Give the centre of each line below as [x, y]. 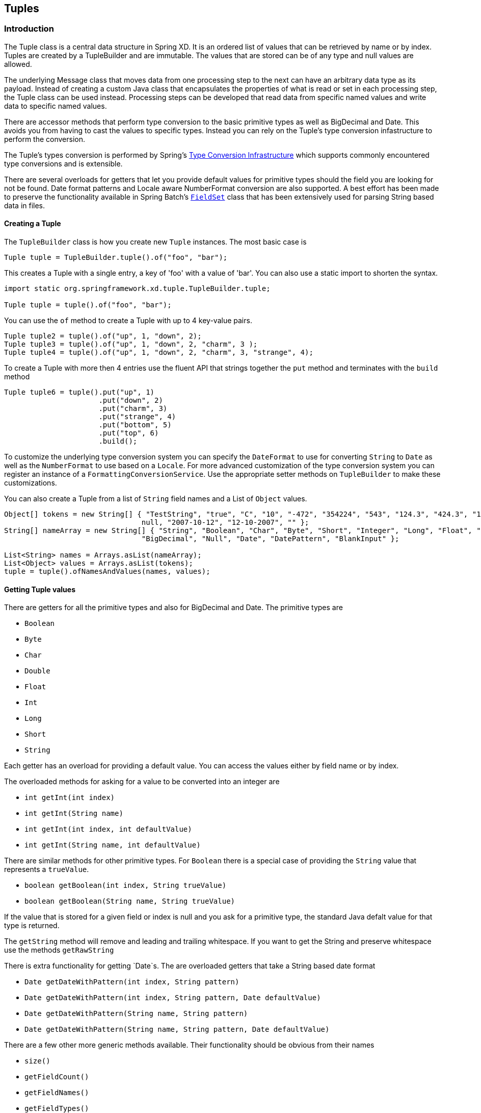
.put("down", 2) [131, 401]
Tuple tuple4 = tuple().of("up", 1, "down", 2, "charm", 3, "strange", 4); [159, 353]
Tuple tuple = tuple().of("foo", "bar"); [88, 305]
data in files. [25, 205]
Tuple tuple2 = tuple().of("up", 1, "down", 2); [103, 336]
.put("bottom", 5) [135, 425]
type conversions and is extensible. [63, 163]
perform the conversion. [45, 139]
